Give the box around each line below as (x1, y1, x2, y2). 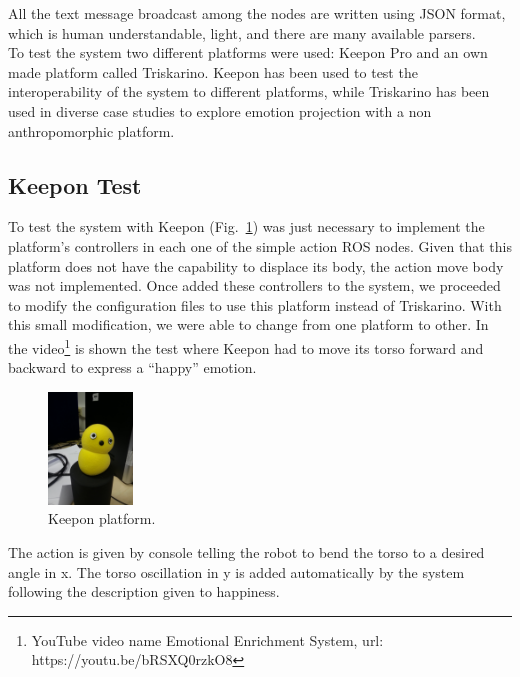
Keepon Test (8, 169, 142, 200)
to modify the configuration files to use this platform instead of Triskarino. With (8, 294, 502, 315)
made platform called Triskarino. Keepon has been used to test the (8, 61, 418, 82)
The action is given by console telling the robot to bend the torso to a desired (8, 542, 485, 563)
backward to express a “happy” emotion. (8, 357, 257, 378)
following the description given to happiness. (8, 581, 280, 602)
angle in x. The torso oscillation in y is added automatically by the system (8, 561, 465, 582)
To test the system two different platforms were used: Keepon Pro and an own (8, 42, 488, 63)
